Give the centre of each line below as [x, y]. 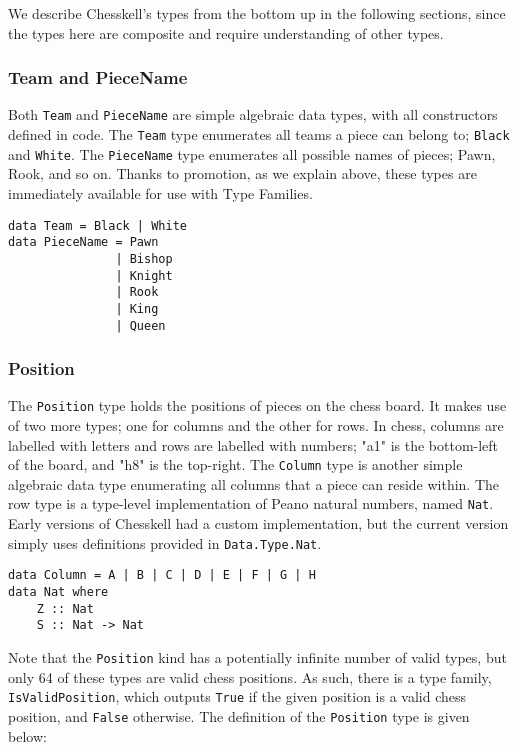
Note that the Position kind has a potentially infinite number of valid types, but [257, 657]
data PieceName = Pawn [83, 242]
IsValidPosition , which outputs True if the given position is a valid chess [237, 696]
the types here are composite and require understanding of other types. [226, 32]
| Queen [140, 325]
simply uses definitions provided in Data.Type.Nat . [165, 542]
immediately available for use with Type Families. [160, 192]
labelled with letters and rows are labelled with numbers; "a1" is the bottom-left [253, 444]
